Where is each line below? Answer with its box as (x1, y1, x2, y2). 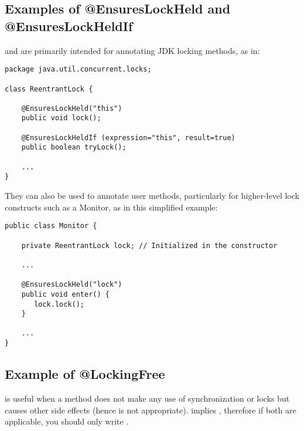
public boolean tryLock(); (21, 143, 127, 152)
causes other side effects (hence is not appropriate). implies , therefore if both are (5, 403, 296, 416)
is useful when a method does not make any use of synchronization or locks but (5, 392, 290, 404)
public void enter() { (21, 290, 110, 298)
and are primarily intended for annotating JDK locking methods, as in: (5, 44, 260, 56)
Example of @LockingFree (5, 365, 165, 383)
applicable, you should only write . (5, 415, 129, 427)
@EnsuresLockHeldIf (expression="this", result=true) (21, 133, 235, 142)
